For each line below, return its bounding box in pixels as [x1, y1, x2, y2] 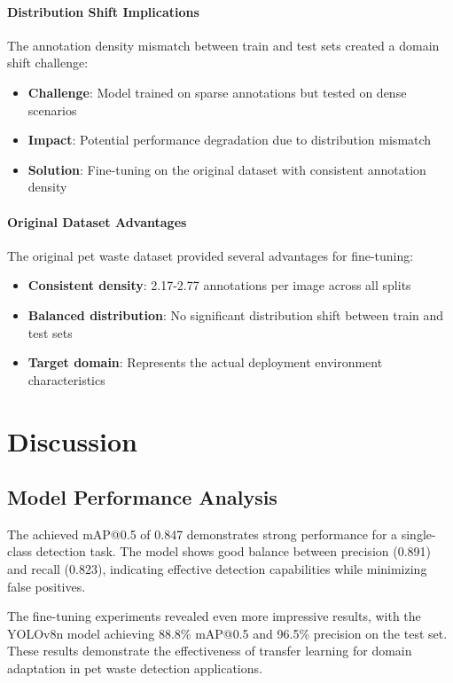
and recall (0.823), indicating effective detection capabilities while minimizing [7, 560, 427, 578]
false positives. [7, 577, 86, 595]
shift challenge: [7, 53, 89, 72]
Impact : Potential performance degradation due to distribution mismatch [27, 130, 432, 149]
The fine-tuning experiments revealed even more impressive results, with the [7, 607, 421, 625]
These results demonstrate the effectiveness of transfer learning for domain [7, 641, 412, 660]
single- [401, 524, 436, 543]
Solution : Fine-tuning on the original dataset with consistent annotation [27, 160, 426, 178]
